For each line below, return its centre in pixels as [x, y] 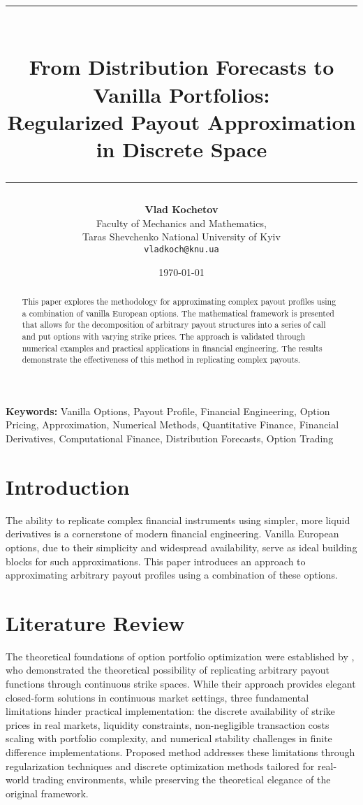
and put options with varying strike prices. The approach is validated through [164, 336]
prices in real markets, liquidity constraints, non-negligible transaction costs [168, 724]
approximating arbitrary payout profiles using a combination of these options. [172, 575]
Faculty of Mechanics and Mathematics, [181, 223]
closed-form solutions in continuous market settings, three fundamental [157, 697]
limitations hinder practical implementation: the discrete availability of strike [170, 711]
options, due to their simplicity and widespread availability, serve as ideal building [181, 547]
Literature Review [95, 622]
